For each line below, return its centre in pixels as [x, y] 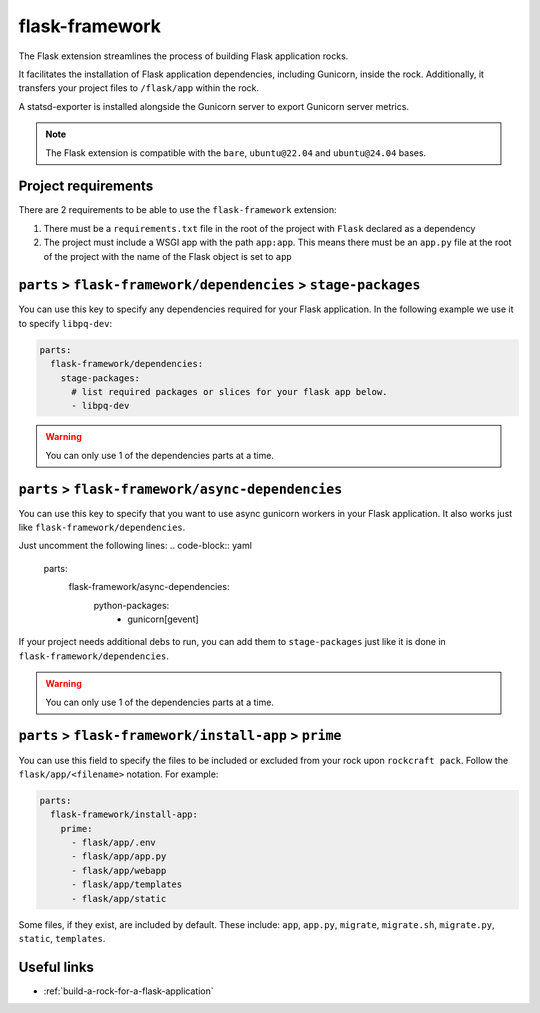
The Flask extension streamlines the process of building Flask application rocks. [183, 56]
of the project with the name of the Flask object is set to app [167, 256]
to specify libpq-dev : [65, 323]
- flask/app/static [119, 898]
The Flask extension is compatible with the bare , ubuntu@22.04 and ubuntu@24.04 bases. [236, 152]
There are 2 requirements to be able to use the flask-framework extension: [177, 210]
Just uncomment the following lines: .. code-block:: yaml [135, 546]
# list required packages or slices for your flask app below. [229, 392]
